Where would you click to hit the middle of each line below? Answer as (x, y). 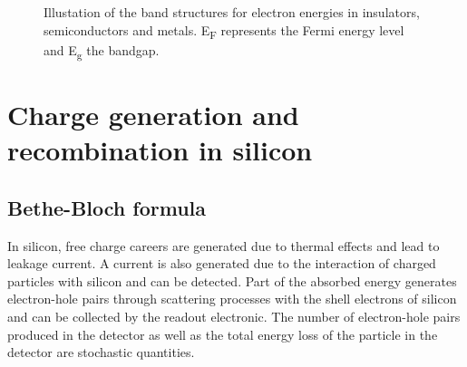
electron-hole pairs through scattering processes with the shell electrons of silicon (232, 299)
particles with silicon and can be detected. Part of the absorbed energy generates (232, 280)
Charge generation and (153, 115)
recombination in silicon (160, 150)
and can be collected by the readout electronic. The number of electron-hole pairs (234, 316)
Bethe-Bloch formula (107, 207)
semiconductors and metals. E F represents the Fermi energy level (224, 31)
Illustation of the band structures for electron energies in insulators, (232, 12)
